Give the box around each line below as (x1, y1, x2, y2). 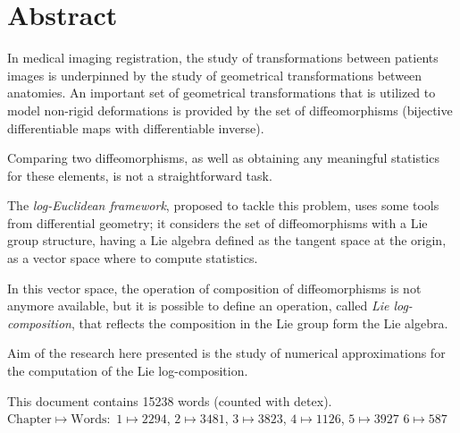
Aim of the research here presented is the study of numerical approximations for (7, 344, 446, 362)
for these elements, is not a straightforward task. (7, 166, 272, 184)
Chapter (7, 413, 52, 427)
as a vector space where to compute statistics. (7, 249, 258, 267)
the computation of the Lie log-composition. (7, 361, 248, 380)
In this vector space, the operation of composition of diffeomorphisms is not (7, 278, 422, 297)
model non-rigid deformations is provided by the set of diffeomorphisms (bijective (7, 100, 453, 119)
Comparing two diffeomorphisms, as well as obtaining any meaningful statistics (7, 149, 439, 167)
